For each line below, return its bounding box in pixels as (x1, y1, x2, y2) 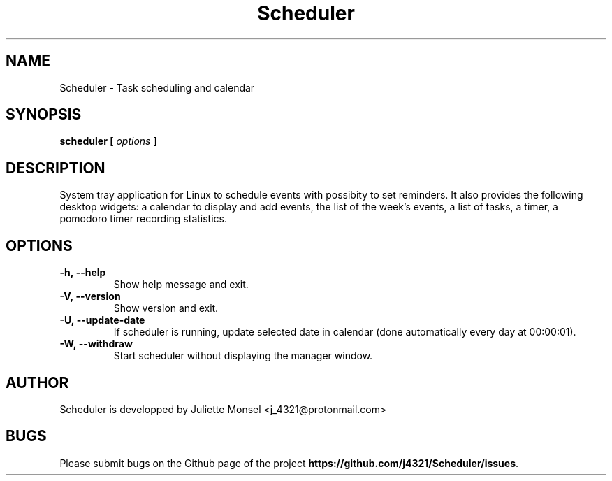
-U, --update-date (59, 314, 145, 326)
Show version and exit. (113, 302, 219, 315)
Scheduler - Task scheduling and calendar (59, 81, 255, 94)
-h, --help (59, 266, 106, 279)
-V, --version (59, 290, 121, 303)
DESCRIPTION (6, 159, 105, 177)
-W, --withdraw (59, 338, 133, 350)
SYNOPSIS (6, 106, 82, 124)
